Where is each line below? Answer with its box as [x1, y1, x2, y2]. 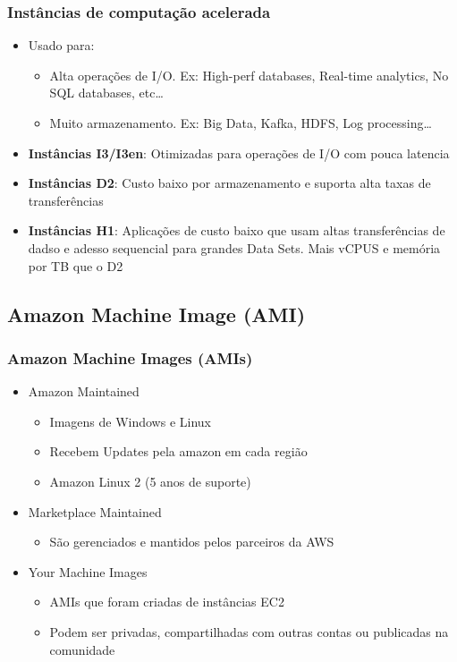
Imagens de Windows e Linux [49, 412, 211, 430]
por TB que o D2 [28, 256, 123, 275]
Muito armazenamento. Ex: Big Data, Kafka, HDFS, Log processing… [49, 114, 432, 132]
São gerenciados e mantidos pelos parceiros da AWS [49, 532, 334, 551]
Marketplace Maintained [28, 502, 162, 521]
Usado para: [28, 36, 95, 55]
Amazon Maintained [28, 382, 140, 401]
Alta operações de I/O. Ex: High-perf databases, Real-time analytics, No [49, 65, 449, 84]
